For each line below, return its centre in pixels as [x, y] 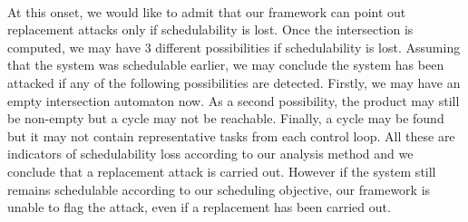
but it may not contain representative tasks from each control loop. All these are [231, 135]
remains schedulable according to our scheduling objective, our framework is [219, 189]
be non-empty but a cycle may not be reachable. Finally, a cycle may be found [226, 118]
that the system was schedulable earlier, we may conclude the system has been [226, 65]
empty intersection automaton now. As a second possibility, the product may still [234, 100]
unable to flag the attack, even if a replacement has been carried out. [199, 207]
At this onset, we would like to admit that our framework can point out [207, 11]
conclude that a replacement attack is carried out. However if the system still [222, 171]
